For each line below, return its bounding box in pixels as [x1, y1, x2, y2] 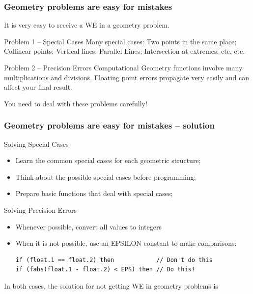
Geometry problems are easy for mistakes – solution [4, 119, 215, 131]
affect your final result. [4, 82, 72, 92]
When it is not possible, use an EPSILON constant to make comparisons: [15, 238, 237, 248]
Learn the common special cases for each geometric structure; [15, 155, 201, 165]
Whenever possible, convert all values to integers [15, 221, 162, 231]
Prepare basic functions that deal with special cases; [15, 188, 173, 198]
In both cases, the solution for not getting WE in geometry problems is [4, 280, 218, 291]
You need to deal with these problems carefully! [4, 98, 147, 108]
